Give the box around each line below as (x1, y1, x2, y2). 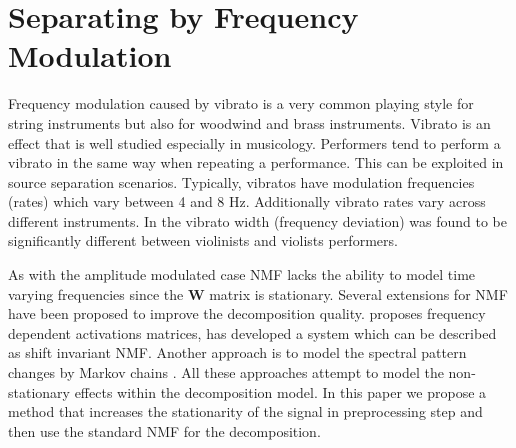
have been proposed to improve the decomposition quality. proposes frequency (8, 303, 486, 324)
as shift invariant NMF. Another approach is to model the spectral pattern (8, 342, 467, 363)
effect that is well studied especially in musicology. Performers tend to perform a (8, 132, 501, 153)
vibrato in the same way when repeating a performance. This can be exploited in (8, 152, 504, 173)
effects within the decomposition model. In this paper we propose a (74, 381, 487, 402)
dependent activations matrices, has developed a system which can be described (8, 322, 497, 343)
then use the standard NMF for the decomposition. (8, 420, 321, 441)
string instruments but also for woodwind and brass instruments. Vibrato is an (8, 112, 491, 133)
